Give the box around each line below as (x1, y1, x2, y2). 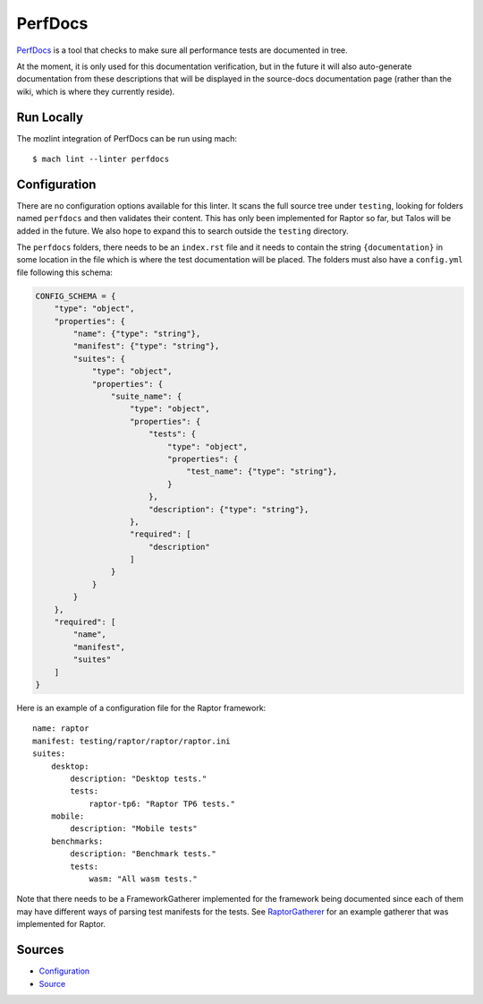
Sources (16, 942, 64, 957)
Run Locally (16, 109, 84, 124)
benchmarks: (50, 836, 104, 846)
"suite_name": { (110, 390, 182, 401)
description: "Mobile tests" (70, 824, 199, 834)
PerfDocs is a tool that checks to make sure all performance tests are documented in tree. (16, 45, 348, 56)
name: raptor (32, 724, 89, 734)
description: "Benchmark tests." (70, 849, 216, 859)
